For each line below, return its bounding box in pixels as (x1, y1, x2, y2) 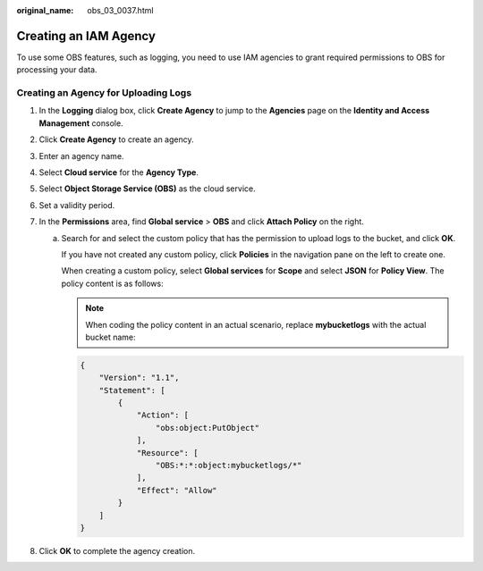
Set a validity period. (38, 199, 115, 210)
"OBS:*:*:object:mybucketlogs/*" (155, 460, 302, 471)
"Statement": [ (98, 385, 165, 395)
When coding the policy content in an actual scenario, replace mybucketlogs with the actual (85, 319, 427, 330)
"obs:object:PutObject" (155, 423, 259, 432)
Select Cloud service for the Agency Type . (38, 167, 199, 178)
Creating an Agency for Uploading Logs (16, 87, 192, 99)
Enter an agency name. (38, 150, 124, 161)
